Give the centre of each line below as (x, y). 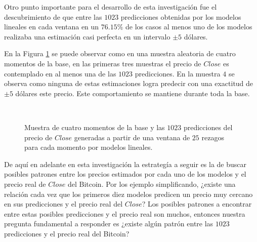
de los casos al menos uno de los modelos (189, 27)
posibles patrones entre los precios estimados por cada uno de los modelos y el (125, 174)
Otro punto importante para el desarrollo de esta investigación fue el (111, 7)
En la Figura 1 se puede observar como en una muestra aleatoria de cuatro (120, 53)
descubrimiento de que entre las (53, 16)
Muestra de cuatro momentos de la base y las (95, 127)
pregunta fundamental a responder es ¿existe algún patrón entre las (109, 224)
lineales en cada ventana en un (52, 27)
